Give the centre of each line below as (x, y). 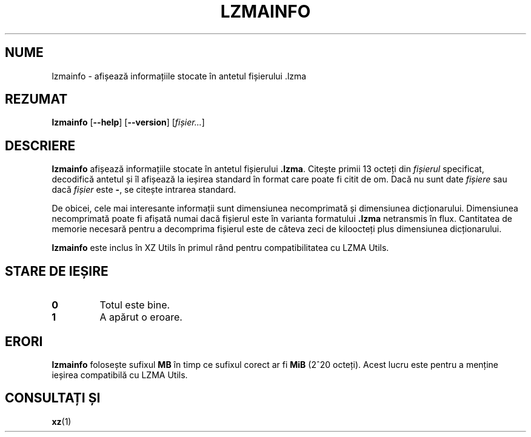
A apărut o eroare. (141, 317)
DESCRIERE (40, 145)
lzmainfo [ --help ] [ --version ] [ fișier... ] (128, 122)
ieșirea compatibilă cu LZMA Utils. (120, 375)
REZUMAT (36, 99)
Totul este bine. (135, 305)
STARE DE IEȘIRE (57, 271)
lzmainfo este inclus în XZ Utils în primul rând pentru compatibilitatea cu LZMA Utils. (220, 248)
